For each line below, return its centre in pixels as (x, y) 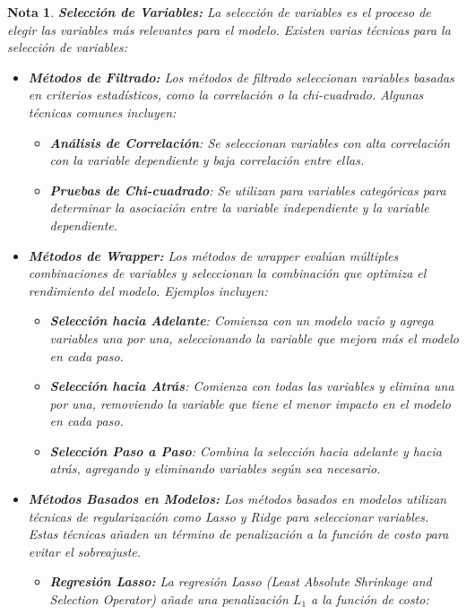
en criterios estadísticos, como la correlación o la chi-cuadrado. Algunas (226, 95)
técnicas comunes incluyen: (102, 112)
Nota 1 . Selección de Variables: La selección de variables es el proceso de (219, 12)
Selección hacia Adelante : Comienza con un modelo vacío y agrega (242, 320)
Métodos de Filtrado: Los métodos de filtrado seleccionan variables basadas (241, 77)
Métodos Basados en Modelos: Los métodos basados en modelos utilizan (237, 499)
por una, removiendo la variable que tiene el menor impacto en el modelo (250, 403)
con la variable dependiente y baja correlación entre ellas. (207, 160)
